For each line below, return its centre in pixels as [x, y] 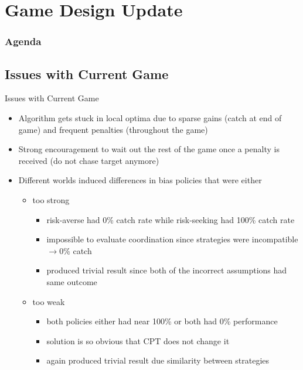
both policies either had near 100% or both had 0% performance [162, 321]
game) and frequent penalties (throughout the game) [113, 129]
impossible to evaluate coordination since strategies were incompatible [172, 239]
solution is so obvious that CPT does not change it [138, 340]
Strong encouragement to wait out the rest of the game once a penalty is [149, 149]
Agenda [23, 41]
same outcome [72, 281]
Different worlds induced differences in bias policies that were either [140, 180]
